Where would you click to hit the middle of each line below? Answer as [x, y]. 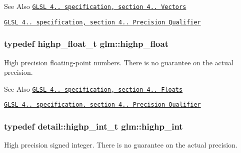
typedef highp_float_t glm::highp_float [86, 44]
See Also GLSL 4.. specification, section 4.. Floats [93, 88]
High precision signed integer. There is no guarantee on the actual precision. [121, 145]
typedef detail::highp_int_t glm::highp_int [93, 126]
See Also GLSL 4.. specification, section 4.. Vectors [95, 6]
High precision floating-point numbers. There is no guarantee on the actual [119, 62]
